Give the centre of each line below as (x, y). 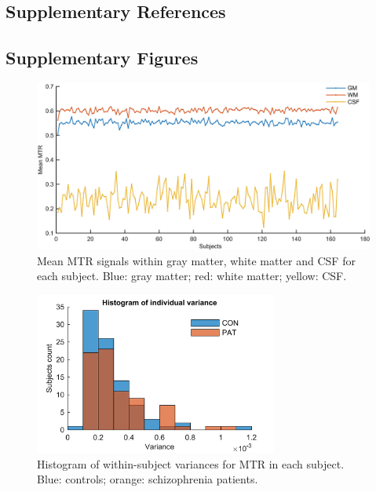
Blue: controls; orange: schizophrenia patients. (148, 479)
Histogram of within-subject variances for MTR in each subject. (191, 463)
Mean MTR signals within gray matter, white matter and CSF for (196, 260)
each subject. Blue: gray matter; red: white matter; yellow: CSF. (192, 276)
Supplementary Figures (102, 58)
